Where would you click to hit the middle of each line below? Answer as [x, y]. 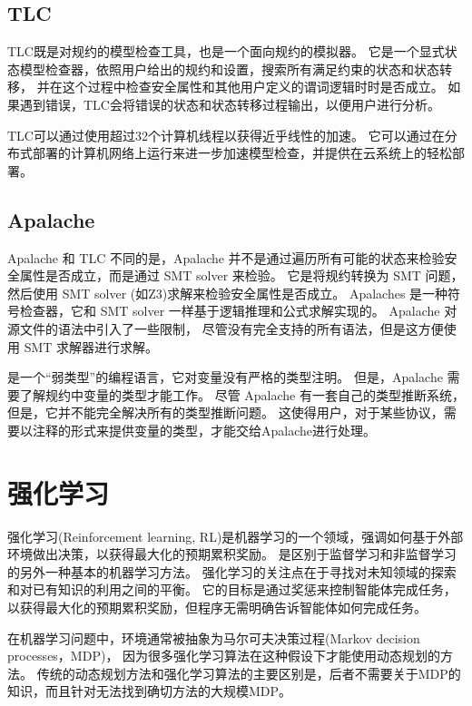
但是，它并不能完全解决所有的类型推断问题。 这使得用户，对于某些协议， [226, 412]
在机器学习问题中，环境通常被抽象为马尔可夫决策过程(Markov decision [214, 637]
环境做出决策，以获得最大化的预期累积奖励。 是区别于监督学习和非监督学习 [232, 554]
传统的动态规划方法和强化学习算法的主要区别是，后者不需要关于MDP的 [249, 673]
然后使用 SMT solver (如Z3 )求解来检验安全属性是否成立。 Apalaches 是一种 [228, 293]
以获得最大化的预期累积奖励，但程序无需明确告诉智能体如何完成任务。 [217, 607]
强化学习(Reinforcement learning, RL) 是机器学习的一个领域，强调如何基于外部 [236, 536]
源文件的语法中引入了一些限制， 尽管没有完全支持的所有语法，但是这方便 [226, 328]
